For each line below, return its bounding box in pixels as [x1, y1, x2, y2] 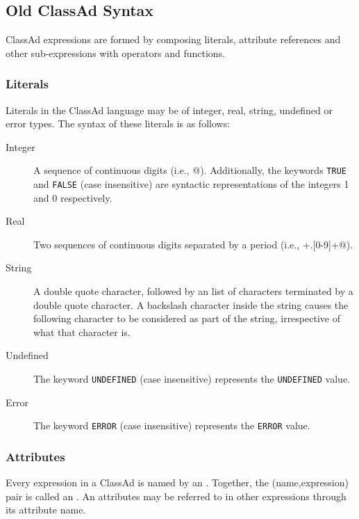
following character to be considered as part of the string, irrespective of [33, 311, 340, 326]
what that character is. [33, 324, 131, 339]
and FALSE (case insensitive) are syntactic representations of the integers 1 [33, 177, 349, 191]
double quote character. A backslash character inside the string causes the [33, 297, 349, 312]
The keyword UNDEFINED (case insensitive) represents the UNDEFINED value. [33, 372, 350, 386]
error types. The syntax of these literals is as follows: [6, 116, 231, 131]
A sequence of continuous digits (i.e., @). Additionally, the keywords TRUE [33, 163, 347, 177]
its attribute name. [6, 502, 86, 517]
